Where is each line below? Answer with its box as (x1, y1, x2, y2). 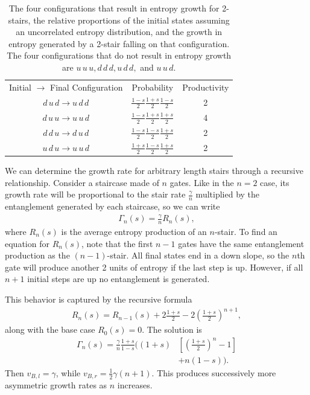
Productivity (182, 80, 229, 93)
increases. (117, 379, 153, 391)
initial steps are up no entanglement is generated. (27, 272, 210, 285)
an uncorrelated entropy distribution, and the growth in (16, 25, 223, 38)
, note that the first (81, 237, 153, 249)
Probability (131, 80, 174, 93)
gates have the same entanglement (178, 237, 305, 249)
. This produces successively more (151, 366, 276, 379)
